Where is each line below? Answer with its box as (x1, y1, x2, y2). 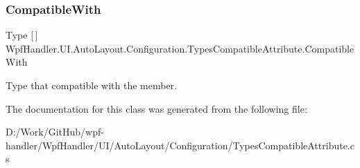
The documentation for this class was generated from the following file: (6, 101, 307, 115)
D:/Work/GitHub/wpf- (6, 124, 104, 139)
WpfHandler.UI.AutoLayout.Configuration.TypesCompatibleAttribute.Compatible (6, 41, 354, 55)
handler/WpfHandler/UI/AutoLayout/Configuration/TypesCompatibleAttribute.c (6, 138, 354, 152)
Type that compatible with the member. (6, 78, 177, 92)
